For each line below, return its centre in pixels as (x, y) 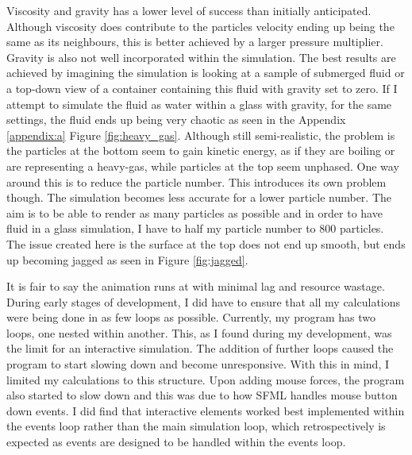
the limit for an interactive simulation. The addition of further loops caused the (200, 348)
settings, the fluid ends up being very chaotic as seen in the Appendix (176, 120)
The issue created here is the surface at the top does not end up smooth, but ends (206, 243)
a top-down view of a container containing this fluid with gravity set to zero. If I (202, 88)
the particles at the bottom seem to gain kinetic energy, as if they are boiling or (201, 150)
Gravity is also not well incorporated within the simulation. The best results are (201, 57)
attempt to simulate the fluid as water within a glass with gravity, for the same (199, 104)
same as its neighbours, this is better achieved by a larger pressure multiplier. (195, 42)
